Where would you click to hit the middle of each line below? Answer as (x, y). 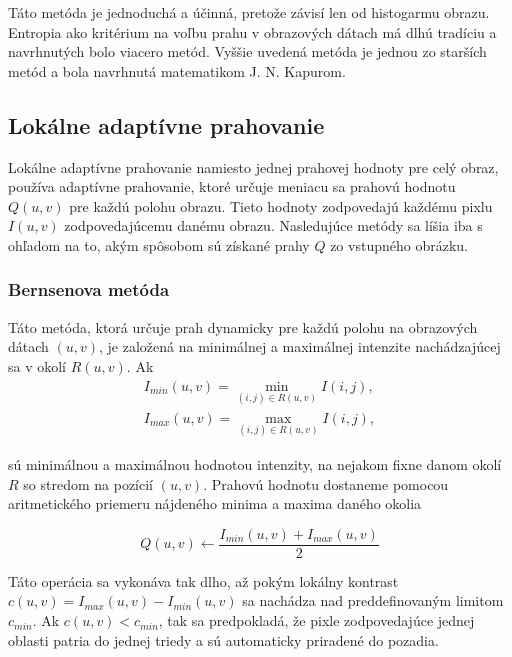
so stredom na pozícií (88, 483)
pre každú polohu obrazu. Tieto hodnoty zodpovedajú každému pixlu (281, 205)
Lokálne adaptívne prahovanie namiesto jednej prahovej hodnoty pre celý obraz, (253, 166)
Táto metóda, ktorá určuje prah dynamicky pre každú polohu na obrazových (243, 326)
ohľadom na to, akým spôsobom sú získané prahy (159, 244)
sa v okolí (37, 365)
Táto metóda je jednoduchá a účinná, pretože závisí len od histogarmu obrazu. (249, 12)
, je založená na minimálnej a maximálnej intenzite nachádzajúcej (300, 346)
